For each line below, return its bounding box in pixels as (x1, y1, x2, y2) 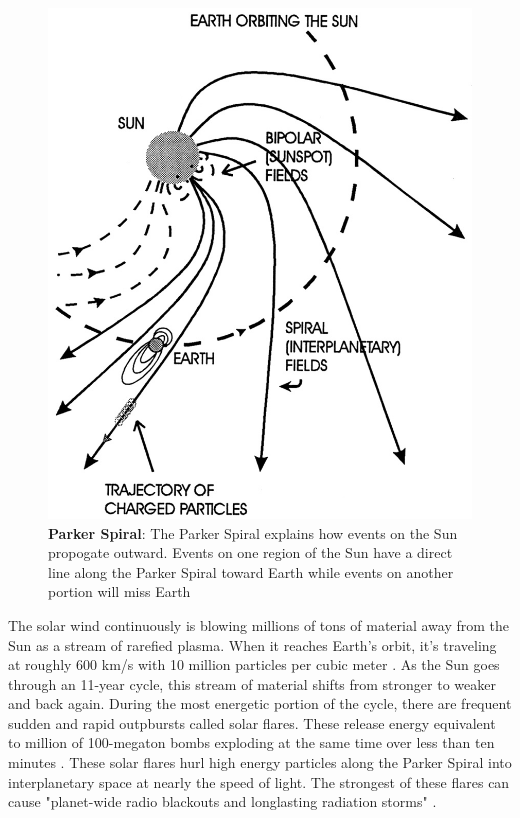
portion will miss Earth (48, 581, 191, 602)
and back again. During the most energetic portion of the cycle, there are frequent (8, 693, 512, 714)
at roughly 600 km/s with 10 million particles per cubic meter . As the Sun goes (8, 654, 500, 675)
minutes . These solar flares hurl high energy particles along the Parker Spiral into (8, 752, 512, 773)
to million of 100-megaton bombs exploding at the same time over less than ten (8, 732, 495, 753)
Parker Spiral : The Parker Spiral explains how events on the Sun (48, 522, 458, 543)
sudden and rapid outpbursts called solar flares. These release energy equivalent (8, 712, 496, 733)
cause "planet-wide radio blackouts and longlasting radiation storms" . (8, 791, 437, 812)
